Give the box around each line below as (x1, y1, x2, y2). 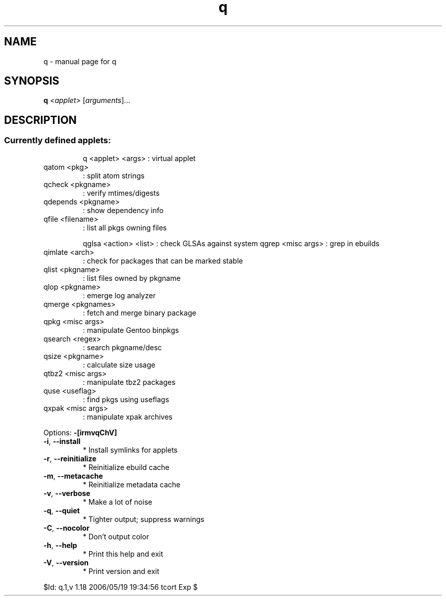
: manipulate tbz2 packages (82, 377, 176, 386)
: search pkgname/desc (82, 343, 162, 352)
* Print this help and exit (82, 549, 163, 558)
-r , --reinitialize (43, 454, 97, 463)
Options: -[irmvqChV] (43, 428, 117, 437)
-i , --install (43, 436, 81, 446)
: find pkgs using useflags (82, 395, 170, 404)
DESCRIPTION (4, 113, 77, 126)
